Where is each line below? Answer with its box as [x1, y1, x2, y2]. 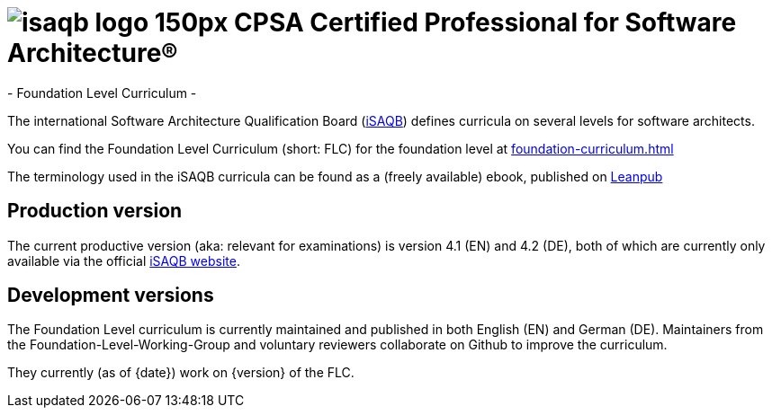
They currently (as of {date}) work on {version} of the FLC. [7, 365, 355, 381]
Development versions [7, 284, 214, 307]
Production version [7, 199, 183, 223]
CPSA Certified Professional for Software [234, 7, 737, 38]
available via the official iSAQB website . [7, 252, 240, 269]
